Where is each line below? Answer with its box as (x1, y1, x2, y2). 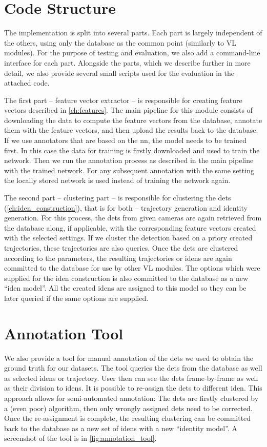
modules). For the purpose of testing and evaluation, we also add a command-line (4, 47, 260, 58)
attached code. (4, 77, 50, 88)
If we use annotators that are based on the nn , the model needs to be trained (4, 135, 247, 146)
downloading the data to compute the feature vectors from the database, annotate (4, 114, 262, 125)
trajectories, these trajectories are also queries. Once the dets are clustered (4, 242, 238, 253)
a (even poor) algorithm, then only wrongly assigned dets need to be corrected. (4, 402, 253, 413)
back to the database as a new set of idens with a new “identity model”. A (4, 422, 237, 433)
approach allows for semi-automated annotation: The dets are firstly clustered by (4, 393, 259, 403)
